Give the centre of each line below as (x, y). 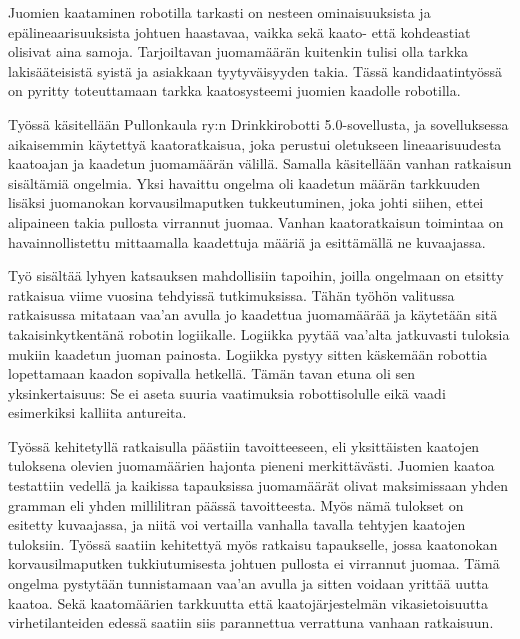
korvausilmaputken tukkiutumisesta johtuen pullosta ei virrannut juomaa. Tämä (254, 563)
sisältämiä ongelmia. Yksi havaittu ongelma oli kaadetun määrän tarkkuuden (244, 182)
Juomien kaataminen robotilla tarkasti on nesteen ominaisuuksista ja (219, 12)
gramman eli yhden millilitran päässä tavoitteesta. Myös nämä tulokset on (236, 504)
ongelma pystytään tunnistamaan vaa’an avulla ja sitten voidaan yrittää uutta (248, 583)
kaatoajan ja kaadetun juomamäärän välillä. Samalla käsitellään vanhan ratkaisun (260, 163)
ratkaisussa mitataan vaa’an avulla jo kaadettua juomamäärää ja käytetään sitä (253, 314)
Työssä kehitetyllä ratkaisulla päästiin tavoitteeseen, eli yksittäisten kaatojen (244, 445)
